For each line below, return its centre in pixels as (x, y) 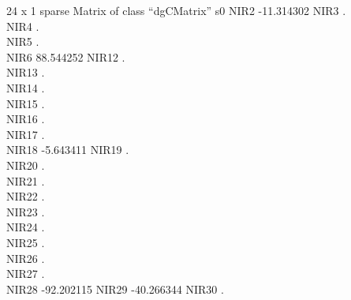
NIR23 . (26, 211)
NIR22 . (26, 196)
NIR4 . (23, 26)
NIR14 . (26, 87)
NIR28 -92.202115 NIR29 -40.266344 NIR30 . (115, 289)
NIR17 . (26, 134)
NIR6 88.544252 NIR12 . (66, 56)
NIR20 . (26, 165)
